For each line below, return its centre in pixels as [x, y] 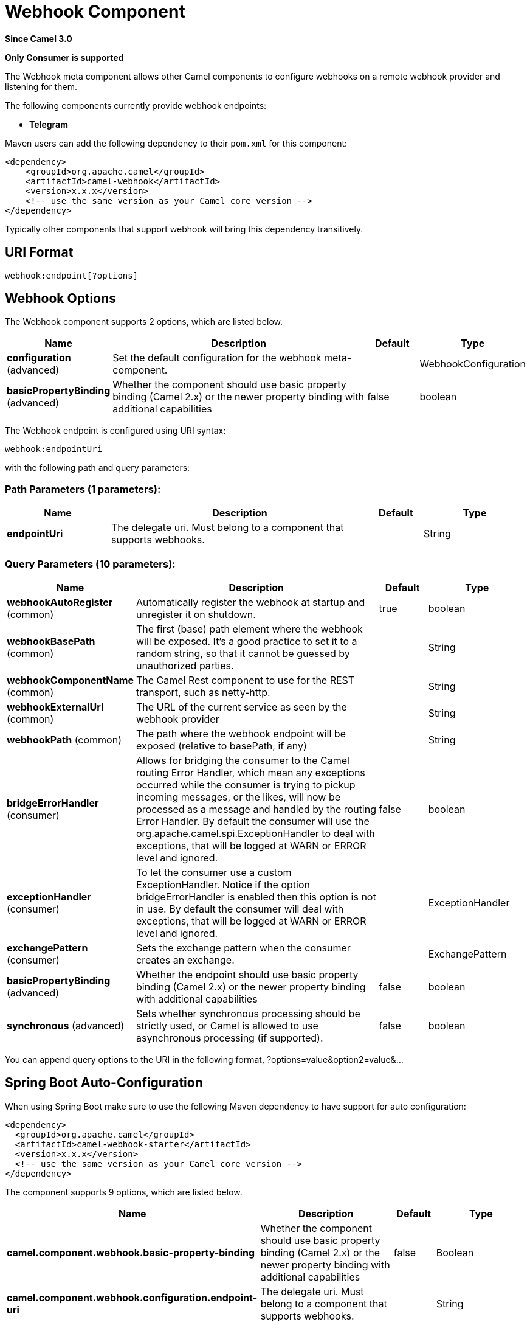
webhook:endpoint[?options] [72, 275]
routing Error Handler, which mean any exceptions [250, 772]
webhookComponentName [70, 680]
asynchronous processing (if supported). [229, 1038]
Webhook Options [60, 299]
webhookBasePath [51, 641]
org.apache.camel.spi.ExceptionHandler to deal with [255, 833]
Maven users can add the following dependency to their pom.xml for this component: [176, 143]
